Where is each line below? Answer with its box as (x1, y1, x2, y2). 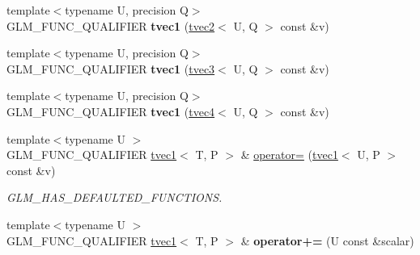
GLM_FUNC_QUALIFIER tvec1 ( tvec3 (6, 60, 215, 77)
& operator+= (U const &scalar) (240, 232, 414, 249)
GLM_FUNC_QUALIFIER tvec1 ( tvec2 (6, 17, 215, 34)
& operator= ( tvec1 (240, 146, 338, 163)
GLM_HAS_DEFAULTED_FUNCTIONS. (6, 189, 223, 206)
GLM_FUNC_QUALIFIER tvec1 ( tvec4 (6, 102, 215, 119)
